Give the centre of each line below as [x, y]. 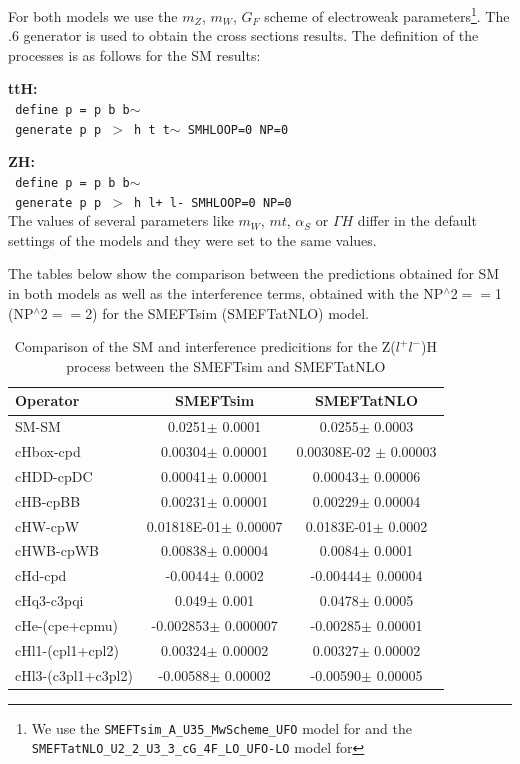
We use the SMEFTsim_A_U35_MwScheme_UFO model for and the [221, 727]
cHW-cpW [47, 525]
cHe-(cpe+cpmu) [67, 625]
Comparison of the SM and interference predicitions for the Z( [205, 346]
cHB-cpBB [48, 500]
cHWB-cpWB [57, 550]
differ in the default [417, 220]
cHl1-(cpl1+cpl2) [67, 649]
